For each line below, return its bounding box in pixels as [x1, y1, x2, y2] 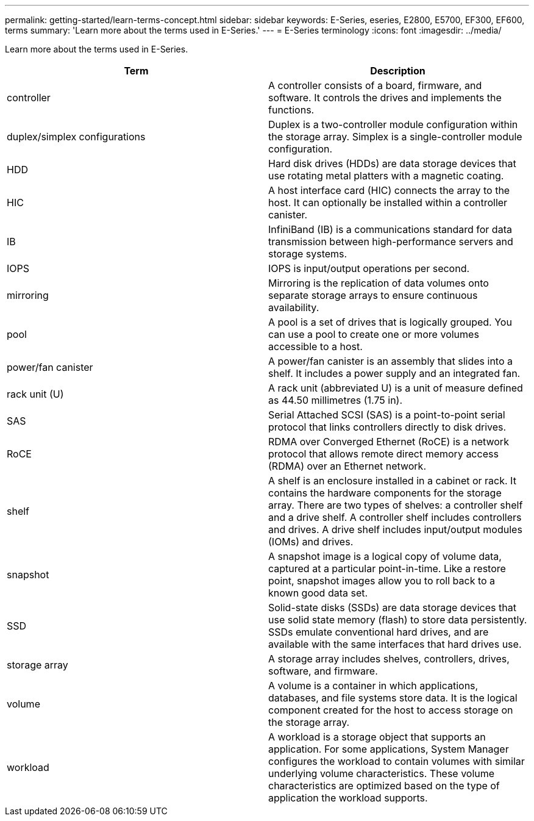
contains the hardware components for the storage [268, 487, 502, 499]
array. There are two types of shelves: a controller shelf [268, 499, 523, 511]
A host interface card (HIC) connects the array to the [268, 184, 510, 196]
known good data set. [268, 587, 368, 599]
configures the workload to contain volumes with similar [268, 755, 525, 767]
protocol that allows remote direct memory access [268, 448, 499, 460]
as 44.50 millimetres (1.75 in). [268, 394, 403, 406]
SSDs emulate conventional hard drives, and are [268, 626, 489, 638]
